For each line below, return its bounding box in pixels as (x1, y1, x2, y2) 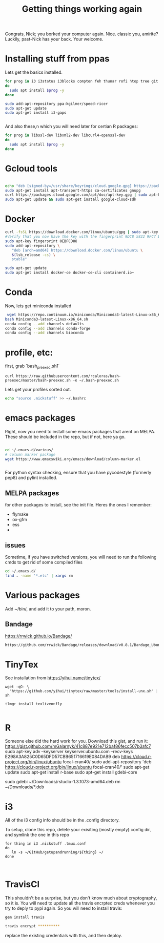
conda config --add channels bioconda (5, 331, 84, 335)
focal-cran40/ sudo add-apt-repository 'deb (62, 759, 152, 765)
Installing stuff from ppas (5, 53, 110, 64)
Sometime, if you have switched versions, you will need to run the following (5, 554, 157, 560)
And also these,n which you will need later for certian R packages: (5, 124, 138, 129)
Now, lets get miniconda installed (5, 303, 72, 309)
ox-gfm (12, 517, 27, 523)
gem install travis (5, 915, 45, 920)
